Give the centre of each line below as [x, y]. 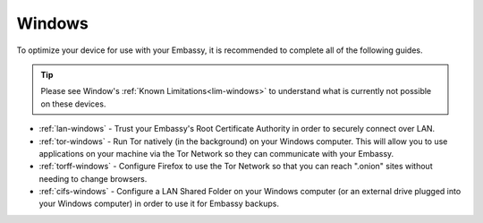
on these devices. [73, 104]
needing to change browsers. [93, 178]
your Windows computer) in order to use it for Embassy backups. [159, 204]
